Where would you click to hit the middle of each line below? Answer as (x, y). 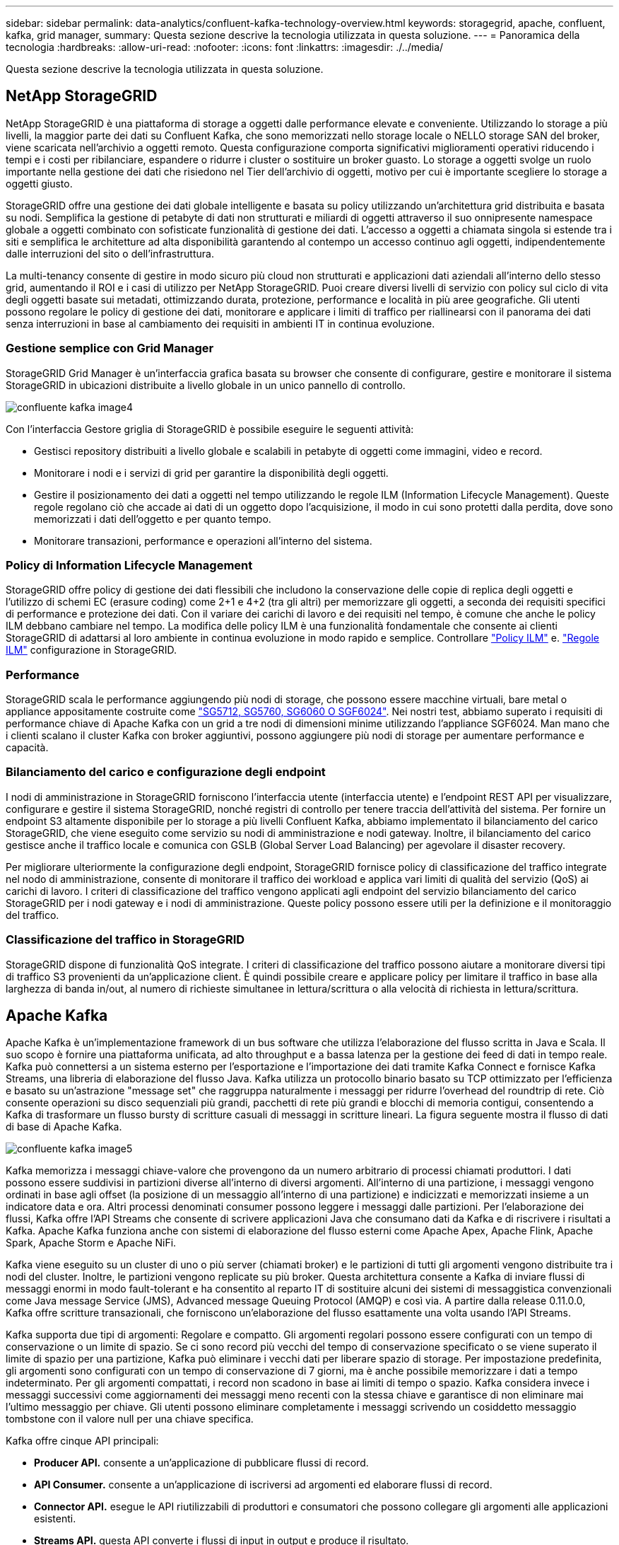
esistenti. (55, 1519)
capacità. (27, 748)
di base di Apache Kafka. (64, 1127)
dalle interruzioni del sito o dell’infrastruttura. (110, 253)
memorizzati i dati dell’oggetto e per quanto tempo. (153, 519)
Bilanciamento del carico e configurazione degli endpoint (166, 772)
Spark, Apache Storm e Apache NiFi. (91, 1243)
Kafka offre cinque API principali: (82, 1441)
